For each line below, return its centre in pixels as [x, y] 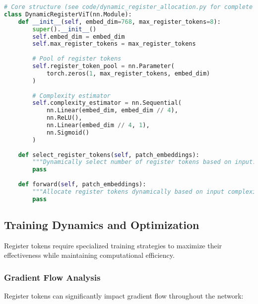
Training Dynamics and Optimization [102, 225]
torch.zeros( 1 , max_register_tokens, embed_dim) [128, 73]
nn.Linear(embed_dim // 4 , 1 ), [98, 125]
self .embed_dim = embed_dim [79, 37]
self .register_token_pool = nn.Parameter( [103, 66]
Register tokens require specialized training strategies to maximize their [113, 245]
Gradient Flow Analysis [52, 277]
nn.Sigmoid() [68, 132]
